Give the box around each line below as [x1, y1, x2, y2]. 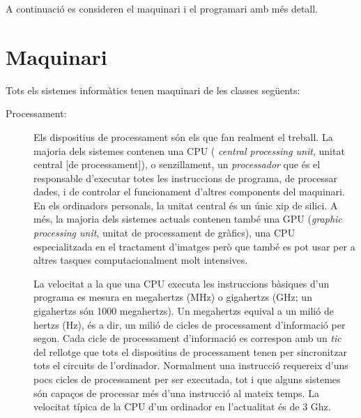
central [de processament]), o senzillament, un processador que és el [33, 157, 321, 172]
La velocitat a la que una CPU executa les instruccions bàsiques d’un [33, 276, 330, 290]
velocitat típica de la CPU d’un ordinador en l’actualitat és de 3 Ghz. [33, 399, 331, 414]
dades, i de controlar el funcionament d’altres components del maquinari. [33, 184, 345, 199]
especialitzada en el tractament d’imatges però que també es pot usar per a [33, 239, 355, 253]
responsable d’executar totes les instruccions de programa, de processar [33, 170, 338, 185]
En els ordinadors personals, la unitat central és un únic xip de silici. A [33, 197, 338, 212]
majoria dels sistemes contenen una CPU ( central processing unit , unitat [33, 143, 345, 158]
